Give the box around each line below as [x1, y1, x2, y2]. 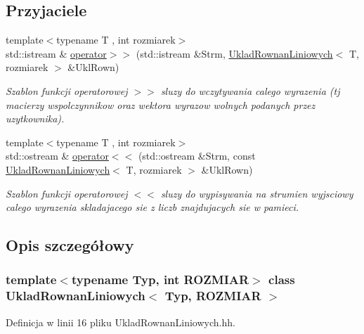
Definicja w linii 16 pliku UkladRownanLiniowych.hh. [6, 314, 235, 329]
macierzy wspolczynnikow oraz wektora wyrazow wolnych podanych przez [6, 97, 316, 112]
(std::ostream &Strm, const [138, 148, 256, 163]
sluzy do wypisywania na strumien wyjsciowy [160, 186, 353, 200]
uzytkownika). [6, 111, 65, 126]
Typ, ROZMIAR [164, 287, 261, 304]
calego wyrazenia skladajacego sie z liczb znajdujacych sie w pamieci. [6, 200, 299, 214]
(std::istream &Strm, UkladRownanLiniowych [136, 46, 333, 60]
